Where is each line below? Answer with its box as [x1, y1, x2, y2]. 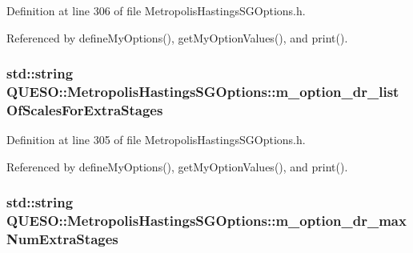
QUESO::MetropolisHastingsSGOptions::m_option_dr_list [6, 82, 399, 102]
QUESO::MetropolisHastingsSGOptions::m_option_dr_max [6, 211, 407, 231]
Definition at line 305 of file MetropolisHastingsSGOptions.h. [6, 131, 306, 148]
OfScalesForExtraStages [6, 99, 163, 119]
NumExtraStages [6, 229, 118, 249]
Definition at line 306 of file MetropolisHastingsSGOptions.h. [6, 2, 306, 18]
